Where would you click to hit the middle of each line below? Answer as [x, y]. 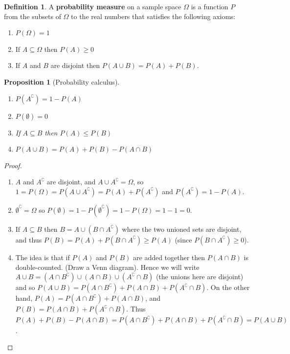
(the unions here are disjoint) [200, 277]
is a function [210, 6]
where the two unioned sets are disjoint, [182, 229]
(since [183, 239]
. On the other [228, 287]
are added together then [169, 257]
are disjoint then [75, 65]
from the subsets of [33, 16]
